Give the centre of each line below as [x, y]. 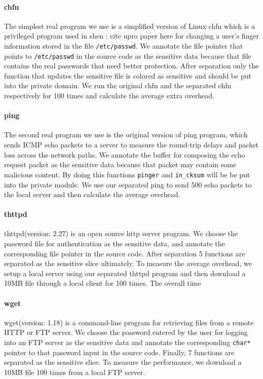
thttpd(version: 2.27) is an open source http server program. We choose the [121, 233]
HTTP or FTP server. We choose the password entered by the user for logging [126, 332]
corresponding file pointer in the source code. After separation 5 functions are [125, 253]
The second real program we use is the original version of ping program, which [126, 135]
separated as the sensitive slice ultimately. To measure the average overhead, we [128, 263]
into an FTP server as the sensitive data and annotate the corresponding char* [127, 342]
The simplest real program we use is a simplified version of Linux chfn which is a [130, 26]
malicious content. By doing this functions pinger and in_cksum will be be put [127, 174]
